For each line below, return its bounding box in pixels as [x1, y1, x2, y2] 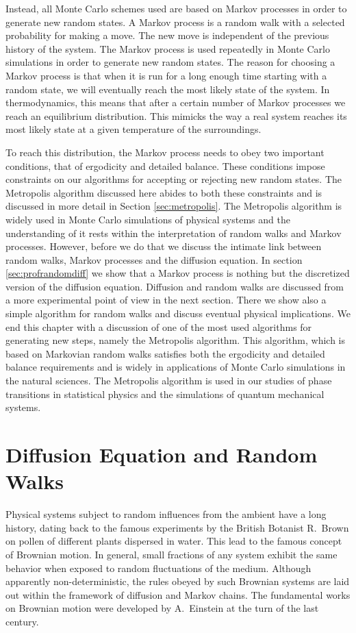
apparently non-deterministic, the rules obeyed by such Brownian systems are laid [5, 574, 350, 588]
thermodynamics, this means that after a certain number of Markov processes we [5, 95, 346, 110]
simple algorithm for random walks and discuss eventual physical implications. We [5, 306, 351, 321]
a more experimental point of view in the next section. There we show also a [5, 293, 327, 307]
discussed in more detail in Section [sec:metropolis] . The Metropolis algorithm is [5, 199, 342, 213]
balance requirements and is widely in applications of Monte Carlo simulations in [5, 360, 346, 374]
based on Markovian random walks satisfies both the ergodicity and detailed [5, 346, 325, 360]
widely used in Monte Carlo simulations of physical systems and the [5, 212, 290, 226]
